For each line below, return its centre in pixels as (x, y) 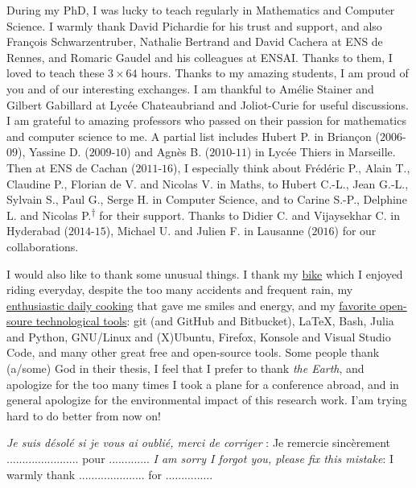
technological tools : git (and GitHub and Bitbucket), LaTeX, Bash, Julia (215, 321)
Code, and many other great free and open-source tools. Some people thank (193, 352)
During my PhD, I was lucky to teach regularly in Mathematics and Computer (201, 10)
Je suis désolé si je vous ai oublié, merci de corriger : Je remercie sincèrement (199, 443)
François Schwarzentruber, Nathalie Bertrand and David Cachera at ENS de (195, 41)
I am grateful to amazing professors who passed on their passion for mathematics (206, 120)
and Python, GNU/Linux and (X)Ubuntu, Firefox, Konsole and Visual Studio (199, 336)
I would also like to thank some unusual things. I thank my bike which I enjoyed (205, 273)
